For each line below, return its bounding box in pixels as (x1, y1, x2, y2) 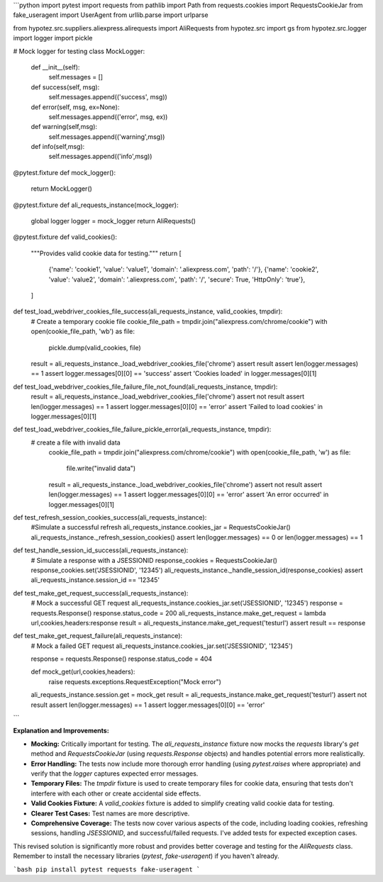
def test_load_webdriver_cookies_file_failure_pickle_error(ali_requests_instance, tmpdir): (13, 425, 272, 434)
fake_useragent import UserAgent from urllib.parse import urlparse (13, 11, 209, 19)
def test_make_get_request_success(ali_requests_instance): (13, 588, 189, 597)
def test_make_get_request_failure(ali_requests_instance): (13, 632, 183, 640)
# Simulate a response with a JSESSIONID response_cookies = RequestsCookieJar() (30, 556, 278, 564)
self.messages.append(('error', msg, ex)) (48, 112, 168, 121)
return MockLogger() (30, 184, 92, 193)
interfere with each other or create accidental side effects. (30, 789, 201, 798)
